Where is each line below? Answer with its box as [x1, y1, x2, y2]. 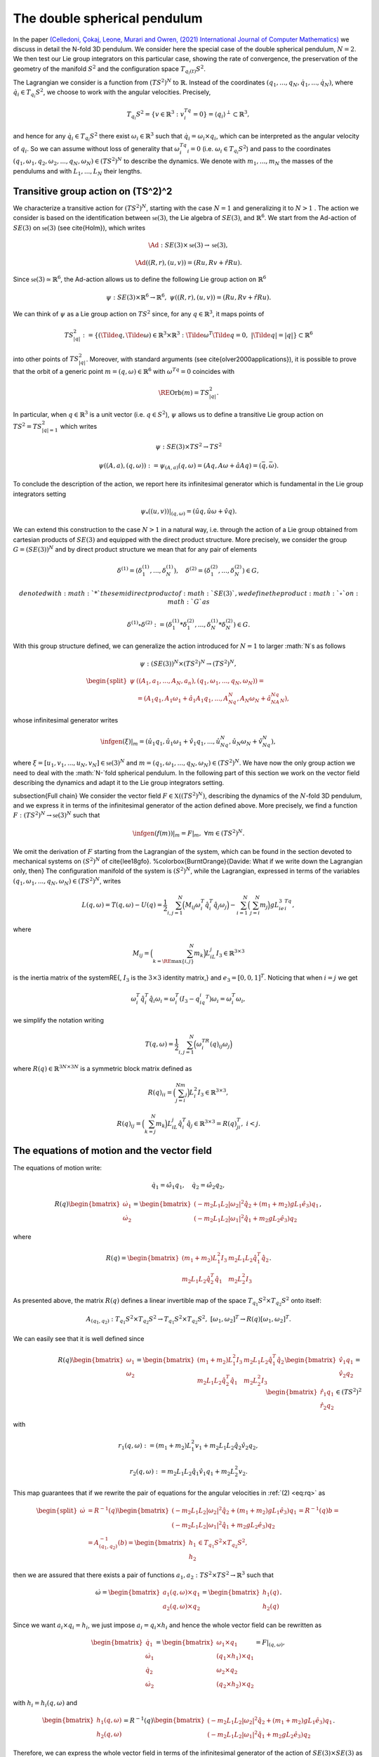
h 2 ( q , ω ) [96, 1730, 122, 1739]
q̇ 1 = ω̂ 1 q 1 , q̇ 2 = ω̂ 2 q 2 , [151, 1181, 225, 1191]
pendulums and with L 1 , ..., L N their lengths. [13, 167, 142, 177]
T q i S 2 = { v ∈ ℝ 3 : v [126, 109, 185, 121]
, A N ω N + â [237, 694, 272, 704]
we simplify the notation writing [13, 1016, 105, 1025]
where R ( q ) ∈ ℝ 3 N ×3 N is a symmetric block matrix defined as [13, 1063, 192, 1073]
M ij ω [185, 901, 201, 910]
